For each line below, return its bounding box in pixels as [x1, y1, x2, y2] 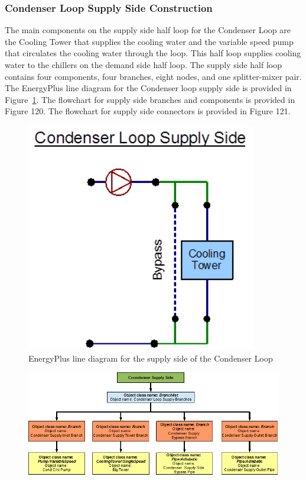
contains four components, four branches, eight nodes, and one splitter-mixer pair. [5, 70, 302, 82]
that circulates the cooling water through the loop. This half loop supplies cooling [5, 47, 301, 59]
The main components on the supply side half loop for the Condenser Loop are [5, 24, 291, 36]
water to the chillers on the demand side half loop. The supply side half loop [5, 59, 282, 70]
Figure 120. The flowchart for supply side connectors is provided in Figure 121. [5, 105, 291, 117]
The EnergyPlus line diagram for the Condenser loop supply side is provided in [5, 82, 292, 94]
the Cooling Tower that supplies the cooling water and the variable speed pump [5, 35, 294, 47]
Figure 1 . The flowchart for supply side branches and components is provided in [5, 93, 295, 105]
